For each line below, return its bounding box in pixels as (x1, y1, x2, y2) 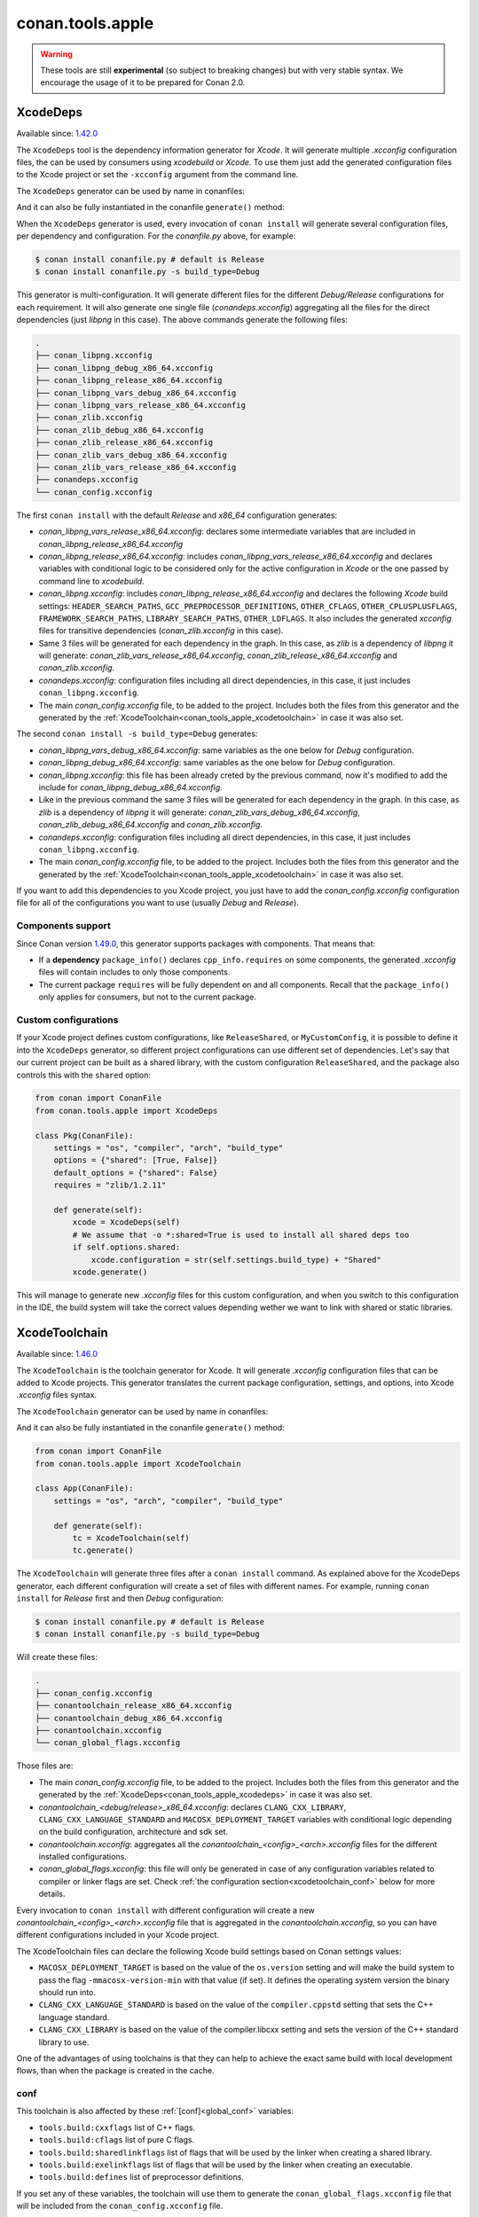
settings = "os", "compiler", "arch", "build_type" (53, 1143, 284, 1153)
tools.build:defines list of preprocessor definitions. (38, 2172, 244, 2182)
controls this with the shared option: (16, 1069, 151, 1080)
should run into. (38, 1986, 97, 1997)
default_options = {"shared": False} (53, 1167, 218, 1178)
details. (38, 1889, 66, 1900)
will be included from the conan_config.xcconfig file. (16, 2200, 224, 2212)
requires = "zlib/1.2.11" (53, 1180, 167, 1190)
